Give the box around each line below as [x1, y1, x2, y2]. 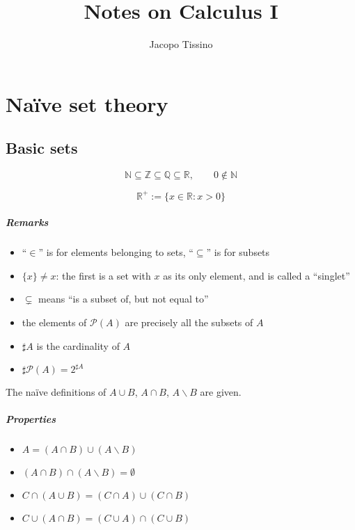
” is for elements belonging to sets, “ [38, 245, 194, 259]
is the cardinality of [36, 338, 120, 353]
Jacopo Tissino [149, 37, 213, 51]
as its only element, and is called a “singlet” [163, 268, 350, 282]
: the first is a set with [56, 268, 151, 282]
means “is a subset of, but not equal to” [38, 291, 209, 306]
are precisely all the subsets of [125, 314, 253, 329]
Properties [6, 412, 56, 426]
